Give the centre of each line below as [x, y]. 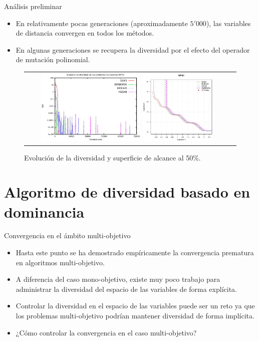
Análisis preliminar [33, 6]
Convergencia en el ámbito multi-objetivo [67, 235]
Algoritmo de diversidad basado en [127, 192]
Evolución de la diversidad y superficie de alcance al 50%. [112, 157]
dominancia [44, 211]
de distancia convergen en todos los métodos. [85, 33]
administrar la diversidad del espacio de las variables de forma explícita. [126, 289]
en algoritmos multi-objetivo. [60, 262]
